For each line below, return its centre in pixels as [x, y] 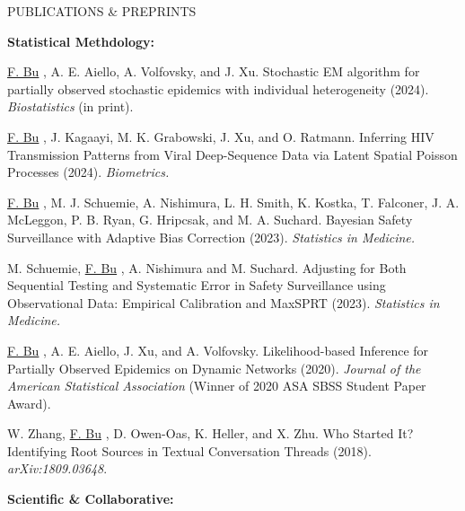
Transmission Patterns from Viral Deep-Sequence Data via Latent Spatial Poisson [232, 154]
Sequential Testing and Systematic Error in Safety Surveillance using [197, 285]
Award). [29, 403]
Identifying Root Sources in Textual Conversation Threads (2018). [189, 450]
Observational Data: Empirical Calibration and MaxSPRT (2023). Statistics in [224, 302]
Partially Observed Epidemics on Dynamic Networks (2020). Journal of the [214, 368]
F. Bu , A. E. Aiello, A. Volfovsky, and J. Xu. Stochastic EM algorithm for [214, 71]
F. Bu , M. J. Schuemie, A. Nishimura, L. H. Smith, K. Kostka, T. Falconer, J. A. [233, 202]
